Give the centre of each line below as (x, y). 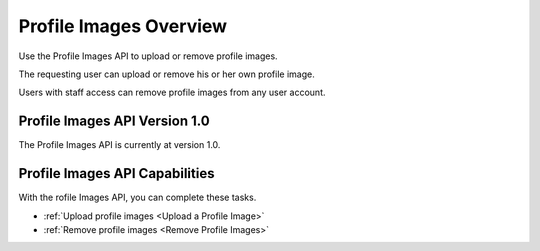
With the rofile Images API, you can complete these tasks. (137, 197)
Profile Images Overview (123, 26)
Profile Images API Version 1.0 (114, 121)
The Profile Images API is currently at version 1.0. (119, 145)
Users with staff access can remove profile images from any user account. (172, 92)
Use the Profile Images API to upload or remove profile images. (148, 56)
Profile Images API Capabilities (116, 173)
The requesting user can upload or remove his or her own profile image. (166, 74)
